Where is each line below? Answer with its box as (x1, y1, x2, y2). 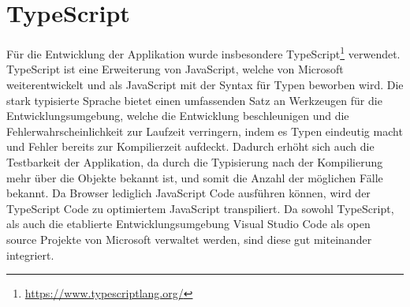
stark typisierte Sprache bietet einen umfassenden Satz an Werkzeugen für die (6, 92, 382, 108)
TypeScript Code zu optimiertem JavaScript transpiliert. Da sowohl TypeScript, (6, 200, 394, 216)
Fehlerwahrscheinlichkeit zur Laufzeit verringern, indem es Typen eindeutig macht (6, 122, 403, 139)
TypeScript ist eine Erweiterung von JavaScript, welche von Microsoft (6, 61, 344, 77)
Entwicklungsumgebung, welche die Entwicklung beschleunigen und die (6, 107, 349, 124)
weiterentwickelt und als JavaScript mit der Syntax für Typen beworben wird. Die (6, 76, 404, 92)
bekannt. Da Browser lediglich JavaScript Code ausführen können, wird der (6, 185, 371, 201)
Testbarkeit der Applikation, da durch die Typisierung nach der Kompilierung (6, 153, 383, 170)
